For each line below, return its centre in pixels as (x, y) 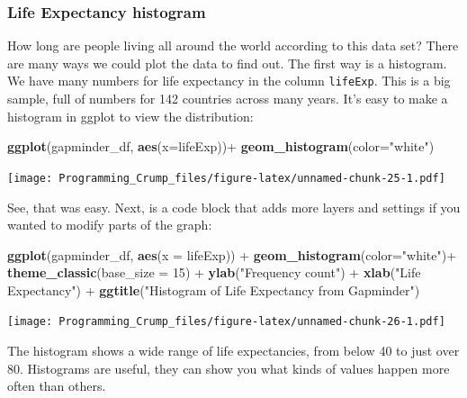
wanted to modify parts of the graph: (110, 225)
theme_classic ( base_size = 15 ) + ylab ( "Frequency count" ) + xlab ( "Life (214, 272)
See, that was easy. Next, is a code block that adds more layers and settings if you (234, 207)
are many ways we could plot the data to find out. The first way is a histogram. (227, 63)
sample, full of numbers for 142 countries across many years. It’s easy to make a (228, 99)
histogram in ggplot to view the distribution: (130, 116)
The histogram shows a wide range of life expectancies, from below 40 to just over (233, 351)
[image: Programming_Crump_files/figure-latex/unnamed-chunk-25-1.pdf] (226, 178)
